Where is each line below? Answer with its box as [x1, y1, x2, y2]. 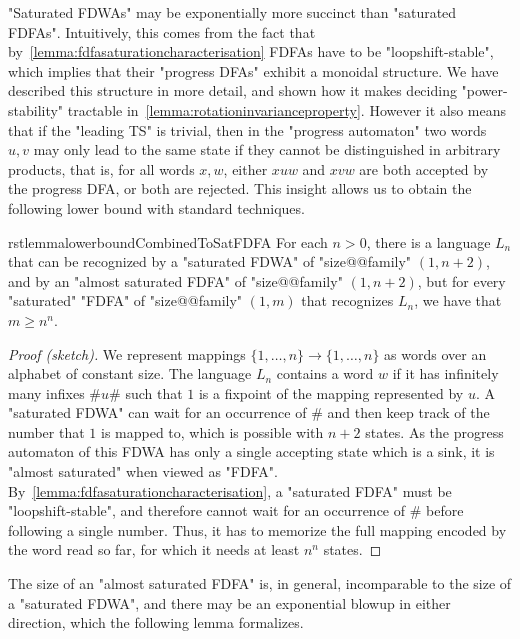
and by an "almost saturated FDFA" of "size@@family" [8, 270, 343, 291]
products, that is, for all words [8, 158, 195, 179]
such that [125, 382, 183, 403]
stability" [8, 99, 64, 120]
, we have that [414, 290, 502, 311]
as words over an [384, 343, 487, 364]
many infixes [8, 382, 85, 403]
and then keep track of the [327, 402, 490, 423]
